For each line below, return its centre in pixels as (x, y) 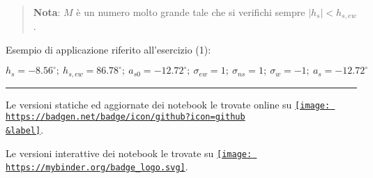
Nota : (47, 12)
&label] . (25, 129)
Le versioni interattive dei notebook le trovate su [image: (129, 153)
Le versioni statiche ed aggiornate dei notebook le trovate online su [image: (168, 104)
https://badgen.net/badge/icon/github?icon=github (125, 117)
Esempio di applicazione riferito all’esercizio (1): (108, 50)
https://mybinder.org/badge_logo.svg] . (97, 167)
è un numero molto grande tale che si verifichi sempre (191, 12)
